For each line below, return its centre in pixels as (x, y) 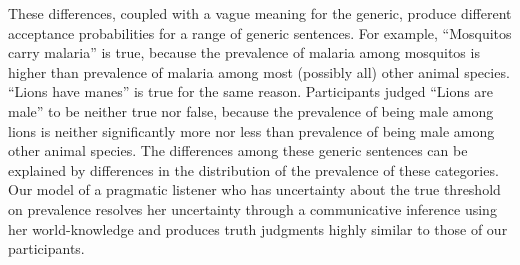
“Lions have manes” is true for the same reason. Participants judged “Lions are (251, 91)
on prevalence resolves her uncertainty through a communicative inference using (252, 208)
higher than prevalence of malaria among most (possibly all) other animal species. (259, 71)
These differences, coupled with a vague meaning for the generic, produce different (260, 13)
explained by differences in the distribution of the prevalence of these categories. (253, 169)
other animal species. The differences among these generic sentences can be (238, 150)
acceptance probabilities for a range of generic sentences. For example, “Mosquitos (260, 32)
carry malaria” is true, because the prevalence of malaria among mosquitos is (244, 52)
